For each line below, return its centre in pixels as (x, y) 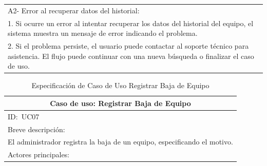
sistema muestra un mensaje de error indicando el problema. (103, 33)
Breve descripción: (36, 129)
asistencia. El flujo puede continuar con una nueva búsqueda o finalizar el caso (131, 56)
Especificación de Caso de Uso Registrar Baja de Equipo (120, 85)
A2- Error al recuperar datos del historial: (74, 10)
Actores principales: (39, 154)
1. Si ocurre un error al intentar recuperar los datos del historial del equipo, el (131, 23)
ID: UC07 (24, 116)
